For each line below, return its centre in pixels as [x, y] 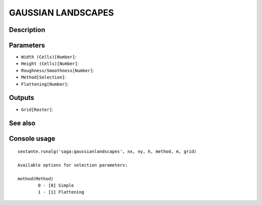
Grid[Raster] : [37, 110]
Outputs [22, 98]
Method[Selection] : [44, 77]
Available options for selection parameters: [73, 165]
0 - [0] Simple [56, 185]
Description [27, 30]
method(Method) [36, 179]
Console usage [32, 139]
